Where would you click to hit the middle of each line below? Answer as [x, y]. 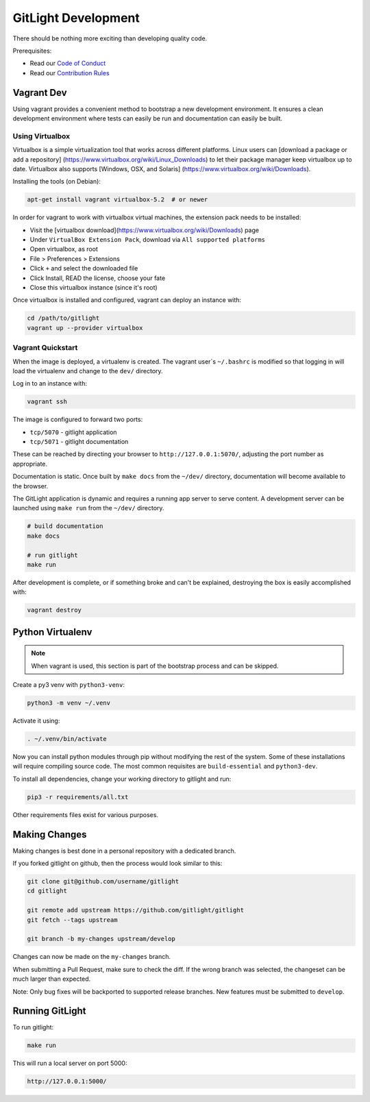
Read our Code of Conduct [68, 63]
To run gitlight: [33, 1027]
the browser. [30, 486]
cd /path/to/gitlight [63, 318]
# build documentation [65, 526]
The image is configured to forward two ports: [78, 419]
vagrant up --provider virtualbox [85, 328]
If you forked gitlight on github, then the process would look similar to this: [118, 864]
